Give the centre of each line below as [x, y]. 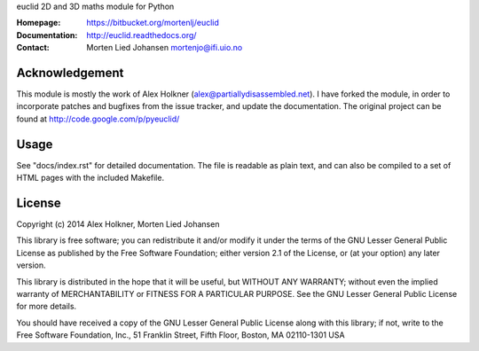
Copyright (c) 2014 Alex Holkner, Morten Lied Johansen [118, 224]
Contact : [33, 48]
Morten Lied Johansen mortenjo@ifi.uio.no [165, 48]
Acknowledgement [70, 72]
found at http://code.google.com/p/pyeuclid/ [98, 119]
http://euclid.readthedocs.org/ [141, 35]
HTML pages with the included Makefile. [90, 178]
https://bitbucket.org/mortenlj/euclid [153, 23]
